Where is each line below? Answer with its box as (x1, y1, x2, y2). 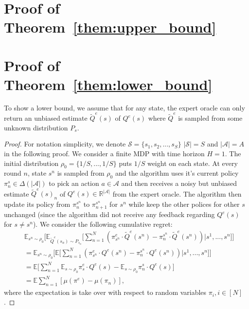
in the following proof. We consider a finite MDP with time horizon (4, 148, 205, 158)
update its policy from (4, 199, 71, 209)
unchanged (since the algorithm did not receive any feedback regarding (4, 209, 215, 219)
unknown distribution (4, 122, 68, 132)
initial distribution (4, 158, 59, 168)
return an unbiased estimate (4, 113, 88, 123)
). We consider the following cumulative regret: (33, 219, 173, 229)
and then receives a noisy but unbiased (121, 178, 237, 188)
